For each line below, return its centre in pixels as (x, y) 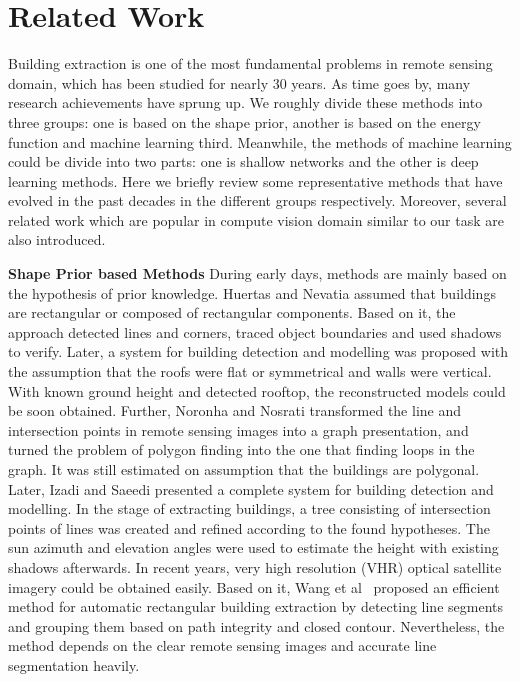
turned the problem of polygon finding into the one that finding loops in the (241, 449)
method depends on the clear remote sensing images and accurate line (222, 645)
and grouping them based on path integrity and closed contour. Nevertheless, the (256, 625)
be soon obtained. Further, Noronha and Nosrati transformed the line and (235, 410)
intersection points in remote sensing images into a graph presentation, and (238, 429)
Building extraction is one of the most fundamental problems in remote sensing (250, 63)
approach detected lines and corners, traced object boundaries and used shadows (255, 331)
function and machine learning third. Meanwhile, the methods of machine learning (260, 141)
